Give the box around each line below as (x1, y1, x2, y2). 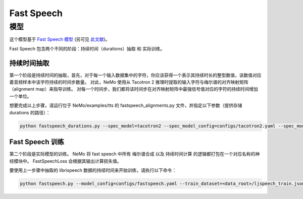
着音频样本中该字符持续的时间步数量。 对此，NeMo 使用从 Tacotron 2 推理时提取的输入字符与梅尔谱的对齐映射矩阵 (9, 79, 248, 85)
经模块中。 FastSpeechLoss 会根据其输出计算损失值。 (9, 158, 122, 164)
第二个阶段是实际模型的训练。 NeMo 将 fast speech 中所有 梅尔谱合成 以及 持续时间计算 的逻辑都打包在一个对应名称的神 (9, 151, 260, 157)
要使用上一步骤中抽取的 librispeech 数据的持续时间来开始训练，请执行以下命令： (9, 167, 177, 173)
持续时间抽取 (9, 58, 49, 68)
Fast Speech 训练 (9, 138, 65, 146)
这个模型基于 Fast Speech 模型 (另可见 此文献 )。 (9, 36, 110, 42)
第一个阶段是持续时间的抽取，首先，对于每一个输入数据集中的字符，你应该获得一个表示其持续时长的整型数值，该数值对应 (9, 72, 262, 78)
